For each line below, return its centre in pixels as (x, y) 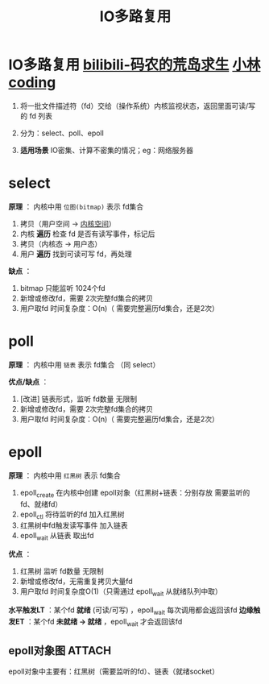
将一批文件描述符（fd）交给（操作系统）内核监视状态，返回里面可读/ (134, 106)
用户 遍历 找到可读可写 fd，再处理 (76, 254)
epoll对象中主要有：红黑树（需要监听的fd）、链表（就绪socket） (114, 672)
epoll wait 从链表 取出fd (57, 537)
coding (32, 83)
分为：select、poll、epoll (62, 133)
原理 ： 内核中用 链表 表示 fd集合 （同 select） (84, 364)
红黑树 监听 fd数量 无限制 (62, 571)
